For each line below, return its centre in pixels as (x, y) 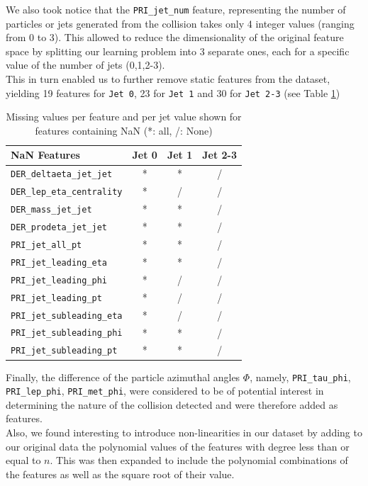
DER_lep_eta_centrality (67, 192)
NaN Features (45, 155)
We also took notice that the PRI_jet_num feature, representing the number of (176, 9)
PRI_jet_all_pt (46, 245)
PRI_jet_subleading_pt (64, 351)
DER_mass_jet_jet (51, 210)
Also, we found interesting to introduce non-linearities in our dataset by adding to (184, 433)
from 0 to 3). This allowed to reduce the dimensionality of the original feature (175, 37)
